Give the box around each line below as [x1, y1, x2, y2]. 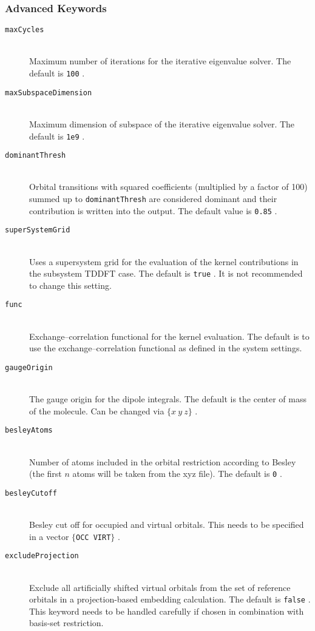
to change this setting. [29, 278, 112, 291]
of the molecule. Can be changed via [29, 404, 164, 417]
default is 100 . [29, 67, 85, 79]
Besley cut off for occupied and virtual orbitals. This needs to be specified [29, 518, 304, 531]
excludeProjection [5, 552, 79, 561]
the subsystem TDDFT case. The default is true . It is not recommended [29, 267, 303, 280]
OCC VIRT [76, 533, 111, 542]
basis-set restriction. [29, 616, 104, 629]
